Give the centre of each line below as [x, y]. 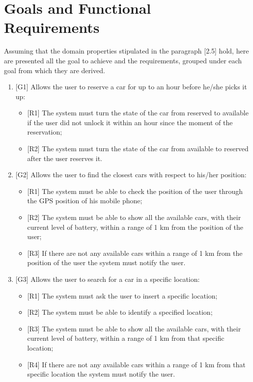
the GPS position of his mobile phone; [85, 201]
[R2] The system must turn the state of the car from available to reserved [138, 149]
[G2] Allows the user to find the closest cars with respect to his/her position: [131, 175]
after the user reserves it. [65, 158]
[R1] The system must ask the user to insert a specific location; [122, 295]
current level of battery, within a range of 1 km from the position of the [135, 227]
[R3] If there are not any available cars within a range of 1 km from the [135, 253]
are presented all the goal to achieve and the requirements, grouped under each [123, 60]
